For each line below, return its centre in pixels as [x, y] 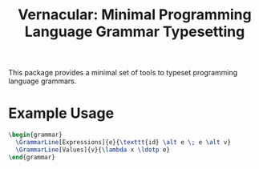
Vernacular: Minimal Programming [135, 15]
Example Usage [61, 113]
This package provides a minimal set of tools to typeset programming [123, 73]
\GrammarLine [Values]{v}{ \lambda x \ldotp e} [93, 150]
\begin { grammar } [35, 135]
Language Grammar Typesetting [135, 32]
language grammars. [42, 81]
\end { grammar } [32, 157]
